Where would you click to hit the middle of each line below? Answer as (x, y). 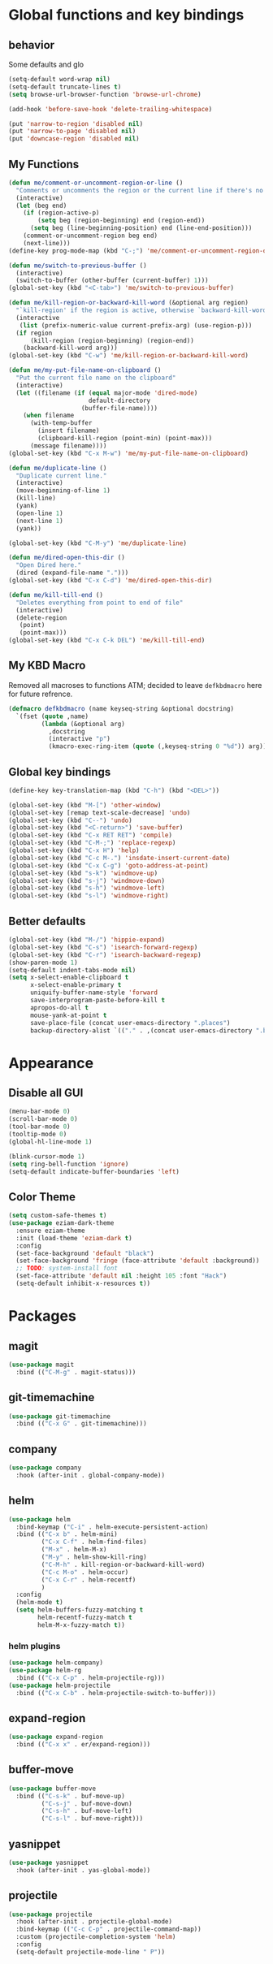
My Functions (44, 164)
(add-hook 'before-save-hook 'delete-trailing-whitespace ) (110, 109)
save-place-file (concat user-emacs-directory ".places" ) (130, 1023)
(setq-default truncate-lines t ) (65, 87)
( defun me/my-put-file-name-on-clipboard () (85, 370)
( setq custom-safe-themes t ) (58, 1216)
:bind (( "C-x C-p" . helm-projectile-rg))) (90, 1678)
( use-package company (45, 1468)
